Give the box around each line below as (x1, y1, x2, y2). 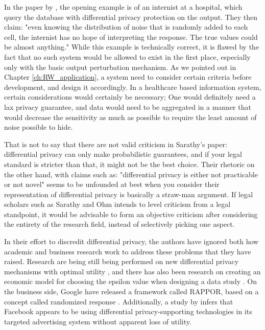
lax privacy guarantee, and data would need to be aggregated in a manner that (4, 101, 251, 112)
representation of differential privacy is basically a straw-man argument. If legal (4, 188, 253, 199)
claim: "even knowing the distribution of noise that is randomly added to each (4, 21, 248, 32)
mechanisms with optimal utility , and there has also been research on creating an (4, 266, 261, 276)
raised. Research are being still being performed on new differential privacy (4, 256, 239, 267)
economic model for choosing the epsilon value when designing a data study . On (4, 276, 257, 287)
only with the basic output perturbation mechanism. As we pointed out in (4, 61, 236, 72)
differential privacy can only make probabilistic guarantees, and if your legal (4, 149, 242, 159)
